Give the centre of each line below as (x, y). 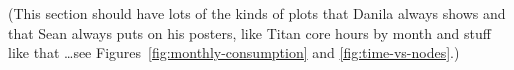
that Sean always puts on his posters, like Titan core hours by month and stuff (249, 32)
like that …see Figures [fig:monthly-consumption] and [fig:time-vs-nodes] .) (234, 52)
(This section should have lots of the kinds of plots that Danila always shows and (257, 13)
